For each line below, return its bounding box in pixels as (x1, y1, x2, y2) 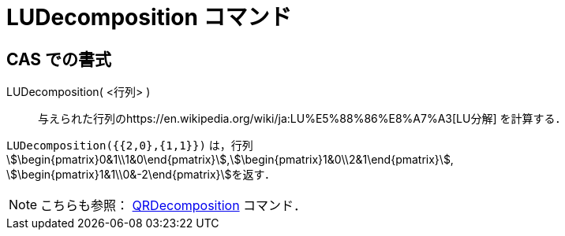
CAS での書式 (6, 49, 112, 69)
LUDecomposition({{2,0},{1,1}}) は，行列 (6, 138, 253, 153)
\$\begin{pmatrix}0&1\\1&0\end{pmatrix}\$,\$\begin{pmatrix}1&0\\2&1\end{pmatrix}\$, (6, 153, 454, 167)
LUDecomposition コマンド (6, 4, 292, 31)
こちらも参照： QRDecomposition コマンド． (40, 197, 307, 214)
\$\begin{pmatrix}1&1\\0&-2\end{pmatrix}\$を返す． (6, 168, 276, 182)
